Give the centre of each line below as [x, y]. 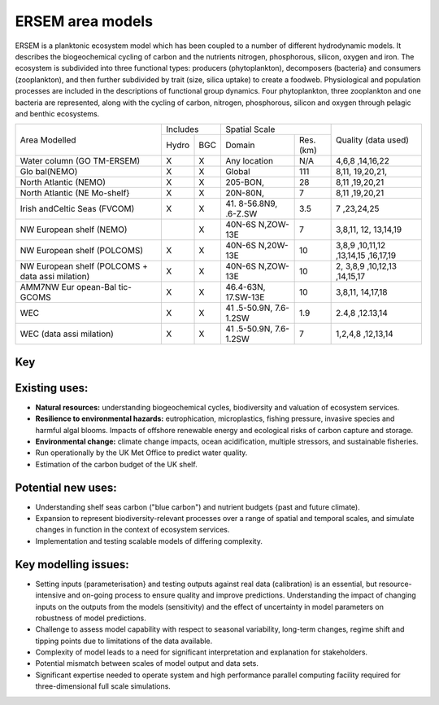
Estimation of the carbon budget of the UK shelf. [117, 464]
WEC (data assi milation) [67, 334]
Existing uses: [52, 388]
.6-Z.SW [241, 214]
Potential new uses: [66, 487]
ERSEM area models [84, 21]
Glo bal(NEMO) [49, 172]
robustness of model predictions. [91, 618]
